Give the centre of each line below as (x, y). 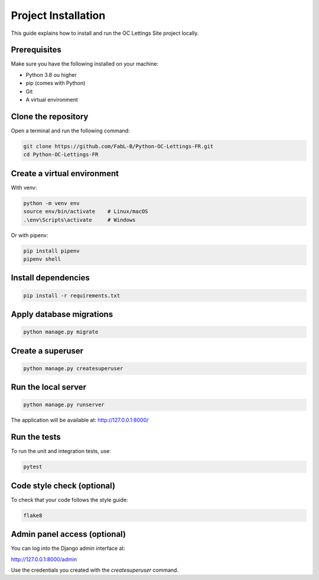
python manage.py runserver (64, 405)
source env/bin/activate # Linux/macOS (86, 212)
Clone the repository (50, 116)
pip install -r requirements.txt (72, 295)
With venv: (24, 187)
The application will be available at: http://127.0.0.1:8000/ (80, 420)
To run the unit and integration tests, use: (61, 451)
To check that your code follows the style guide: (69, 500)
